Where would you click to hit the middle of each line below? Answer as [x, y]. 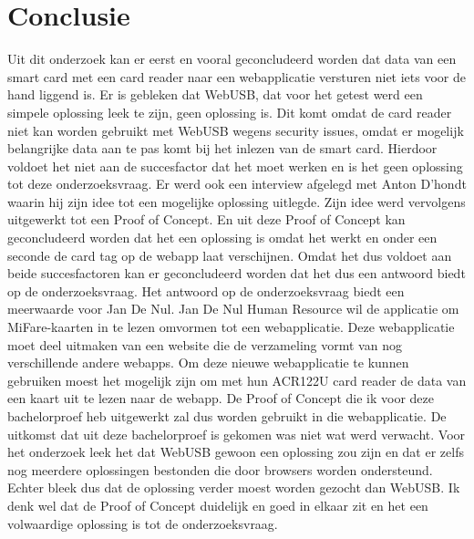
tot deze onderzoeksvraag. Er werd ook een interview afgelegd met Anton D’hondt [237, 184]
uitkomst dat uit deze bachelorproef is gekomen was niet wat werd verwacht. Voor [237, 434]
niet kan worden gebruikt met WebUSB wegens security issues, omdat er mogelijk [236, 130]
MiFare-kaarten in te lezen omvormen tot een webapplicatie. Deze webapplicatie [231, 327]
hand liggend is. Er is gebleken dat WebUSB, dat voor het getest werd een [215, 94]
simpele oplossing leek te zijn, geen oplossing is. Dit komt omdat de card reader [230, 112]
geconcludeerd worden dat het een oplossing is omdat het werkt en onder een [222, 238]
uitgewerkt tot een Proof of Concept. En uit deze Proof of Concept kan [206, 219]
